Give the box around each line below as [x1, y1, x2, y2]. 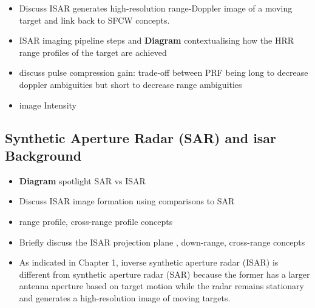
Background [5, 146, 82, 164]
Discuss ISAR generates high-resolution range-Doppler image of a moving [19, 2, 293, 14]
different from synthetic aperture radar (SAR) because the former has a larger [19, 267, 310, 280]
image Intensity [19, 98, 76, 111]
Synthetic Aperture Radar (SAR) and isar [5, 128, 277, 147]
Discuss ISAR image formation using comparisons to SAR [19, 195, 235, 207]
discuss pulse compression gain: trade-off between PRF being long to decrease [19, 66, 308, 79]
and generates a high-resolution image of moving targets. [19, 291, 231, 304]
